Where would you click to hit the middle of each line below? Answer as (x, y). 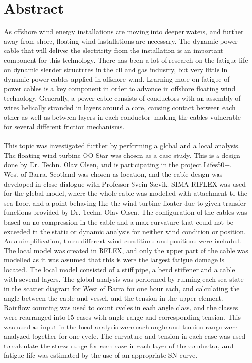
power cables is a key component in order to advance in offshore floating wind (120, 88)
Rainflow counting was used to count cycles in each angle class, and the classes (121, 307)
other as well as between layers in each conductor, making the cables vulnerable (123, 117)
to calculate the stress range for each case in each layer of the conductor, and (119, 345)
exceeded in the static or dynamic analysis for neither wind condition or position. (125, 231)
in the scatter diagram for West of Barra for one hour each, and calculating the (122, 288)
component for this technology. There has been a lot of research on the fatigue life (126, 60)
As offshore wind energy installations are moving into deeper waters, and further (124, 31)
